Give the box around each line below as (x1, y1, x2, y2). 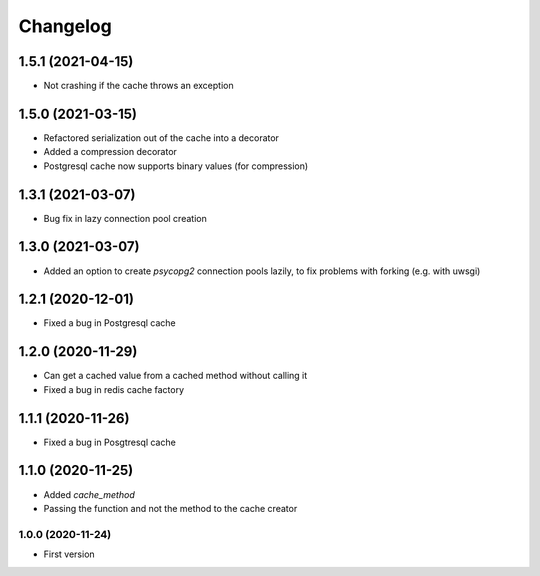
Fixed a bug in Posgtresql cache (43, 436, 177, 448)
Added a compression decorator (43, 146, 177, 158)
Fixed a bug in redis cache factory (43, 383, 185, 395)
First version (43, 548, 95, 560)
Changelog (18, 15, 112, 37)
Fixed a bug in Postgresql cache (43, 317, 177, 329)
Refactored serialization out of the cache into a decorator (43, 131, 280, 144)
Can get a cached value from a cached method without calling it (43, 370, 308, 382)
